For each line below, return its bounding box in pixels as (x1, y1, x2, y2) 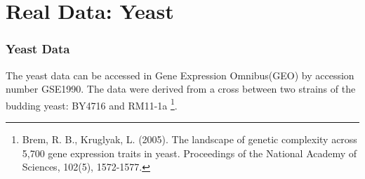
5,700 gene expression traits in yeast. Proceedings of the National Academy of (22, 145, 357, 160)
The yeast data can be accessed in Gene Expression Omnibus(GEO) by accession (6, 67, 354, 82)
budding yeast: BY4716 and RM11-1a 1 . (6, 95, 178, 112)
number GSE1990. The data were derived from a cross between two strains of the (6, 81, 356, 96)
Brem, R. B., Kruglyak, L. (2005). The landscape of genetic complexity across (22, 132, 357, 147)
